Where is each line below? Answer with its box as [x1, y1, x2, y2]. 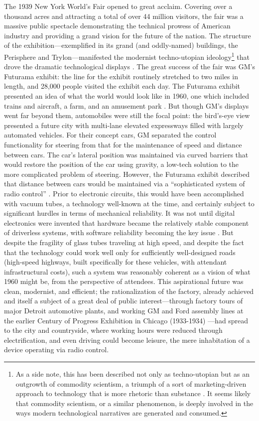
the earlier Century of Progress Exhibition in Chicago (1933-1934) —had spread [4, 315, 249, 325]
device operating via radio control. [4, 344, 109, 355]
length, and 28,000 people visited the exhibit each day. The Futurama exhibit [4, 81, 241, 91]
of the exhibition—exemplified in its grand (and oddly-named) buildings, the [4, 40, 238, 50]
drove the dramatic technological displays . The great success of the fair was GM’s [4, 61, 255, 72]
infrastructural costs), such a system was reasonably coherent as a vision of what [4, 266, 251, 277]
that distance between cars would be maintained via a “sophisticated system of [4, 178, 245, 189]
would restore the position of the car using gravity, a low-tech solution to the [4, 159, 239, 169]
